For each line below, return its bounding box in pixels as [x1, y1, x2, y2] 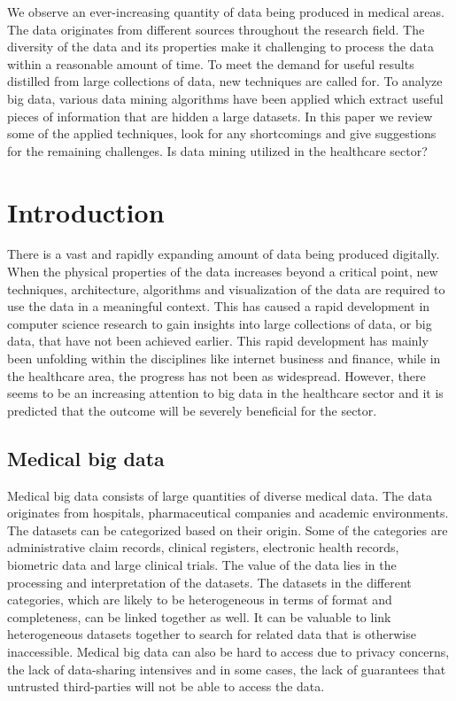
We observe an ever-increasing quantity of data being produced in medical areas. [7, 3, 444, 20]
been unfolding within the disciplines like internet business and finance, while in [7, 349, 441, 368]
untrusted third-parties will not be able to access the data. [7, 677, 325, 696]
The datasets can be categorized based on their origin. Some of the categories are [7, 520, 448, 539]
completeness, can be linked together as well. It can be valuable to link [7, 607, 391, 626]
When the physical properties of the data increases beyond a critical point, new [7, 262, 438, 281]
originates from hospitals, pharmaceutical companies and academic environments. [7, 503, 449, 522]
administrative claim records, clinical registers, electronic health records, [7, 538, 399, 557]
